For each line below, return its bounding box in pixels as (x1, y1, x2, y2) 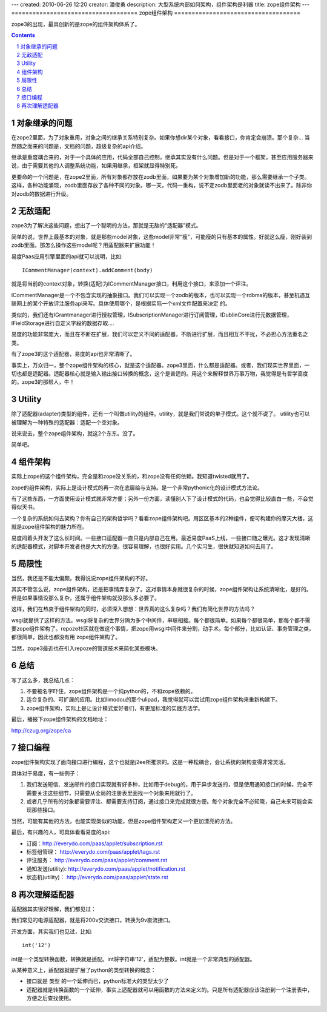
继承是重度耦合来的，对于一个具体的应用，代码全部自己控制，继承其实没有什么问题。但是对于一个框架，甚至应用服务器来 (11, 153, 314, 161)
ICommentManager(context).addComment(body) (22, 267, 153, 274)
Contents (11, 32, 36, 39)
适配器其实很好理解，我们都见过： (11, 905, 96, 913)
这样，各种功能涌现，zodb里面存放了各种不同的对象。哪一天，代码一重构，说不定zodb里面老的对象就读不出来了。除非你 (11, 182, 312, 189)
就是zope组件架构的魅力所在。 (11, 523, 88, 531)
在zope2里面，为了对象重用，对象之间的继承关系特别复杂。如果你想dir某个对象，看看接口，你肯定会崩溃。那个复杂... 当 (11, 134, 310, 141)
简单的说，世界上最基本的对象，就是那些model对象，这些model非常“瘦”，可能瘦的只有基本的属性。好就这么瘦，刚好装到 (11, 233, 312, 240)
